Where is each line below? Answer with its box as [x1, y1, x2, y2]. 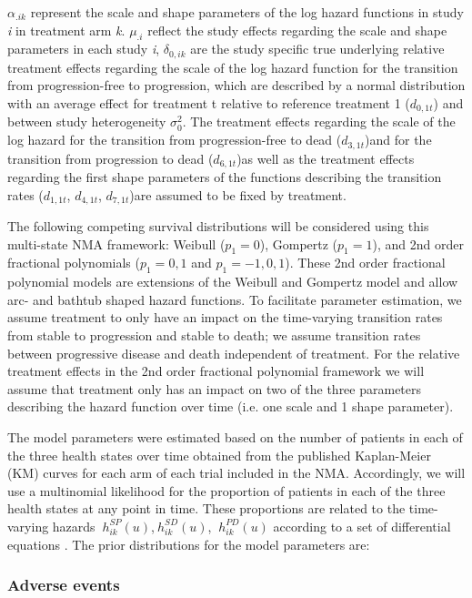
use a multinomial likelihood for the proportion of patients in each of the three [7, 481, 446, 500]
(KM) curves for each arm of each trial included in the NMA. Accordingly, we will [7, 463, 466, 482]
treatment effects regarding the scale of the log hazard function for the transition [7, 57, 458, 76]
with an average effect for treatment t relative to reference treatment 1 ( [7, 94, 410, 113]
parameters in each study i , [7, 39, 160, 58]
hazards [52, 516, 95, 535]
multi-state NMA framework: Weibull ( [7, 234, 226, 253]
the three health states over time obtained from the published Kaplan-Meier [7, 445, 431, 464]
